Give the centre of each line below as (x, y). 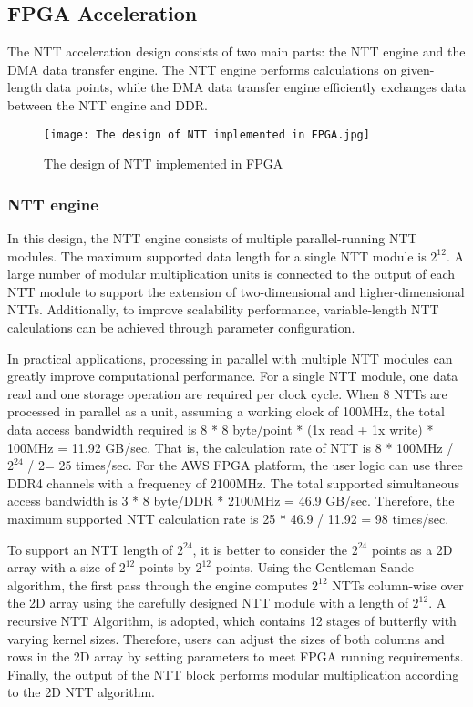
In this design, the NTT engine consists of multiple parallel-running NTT (212, 238)
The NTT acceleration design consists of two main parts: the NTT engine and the (236, 51)
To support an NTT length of (90, 549)
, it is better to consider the (270, 549)
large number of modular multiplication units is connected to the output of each (231, 274)
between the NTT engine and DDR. (108, 104)
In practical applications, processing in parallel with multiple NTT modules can (230, 358)
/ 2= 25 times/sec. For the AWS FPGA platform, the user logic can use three (245, 465)
